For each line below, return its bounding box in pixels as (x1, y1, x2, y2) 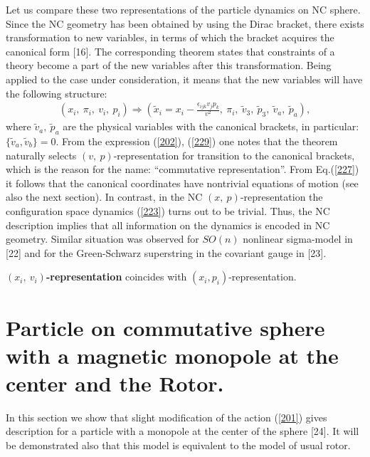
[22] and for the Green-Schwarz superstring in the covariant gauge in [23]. (6, 245, 327, 260)
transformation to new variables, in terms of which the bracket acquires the (6, 30, 334, 45)
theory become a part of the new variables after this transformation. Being (6, 58, 332, 73)
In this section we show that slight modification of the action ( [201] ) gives (6, 409, 327, 424)
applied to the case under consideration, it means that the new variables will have (6, 71, 363, 86)
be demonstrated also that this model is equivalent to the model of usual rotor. (6, 438, 351, 453)
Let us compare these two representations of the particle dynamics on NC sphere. (6, 2, 361, 16)
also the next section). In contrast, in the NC (6, 189, 203, 204)
